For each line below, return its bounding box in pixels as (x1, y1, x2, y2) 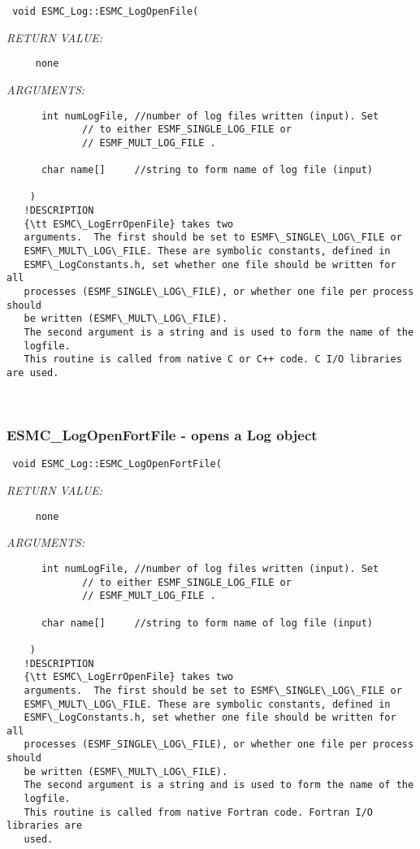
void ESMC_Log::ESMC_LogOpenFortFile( (12, 458, 222, 470)
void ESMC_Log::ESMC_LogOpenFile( (12, 6, 199, 17)
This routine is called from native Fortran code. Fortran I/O (24, 806, 374, 818)
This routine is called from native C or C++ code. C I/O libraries (24, 353, 402, 366)
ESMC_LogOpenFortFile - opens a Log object (6, 425, 318, 445)
